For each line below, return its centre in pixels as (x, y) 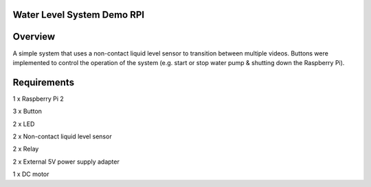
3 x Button (27, 111)
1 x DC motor (31, 174)
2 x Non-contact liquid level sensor (63, 136)
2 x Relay (26, 149)
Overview (34, 37)
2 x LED (24, 124)
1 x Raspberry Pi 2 (38, 99)
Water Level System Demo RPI (78, 15)
